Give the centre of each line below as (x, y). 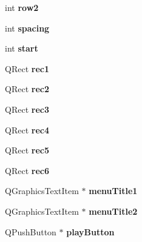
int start (22, 48)
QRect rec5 (27, 150)
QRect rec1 (27, 68)
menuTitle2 (113, 211)
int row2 (22, 7)
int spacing (27, 28)
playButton (90, 231)
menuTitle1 (113, 191)
